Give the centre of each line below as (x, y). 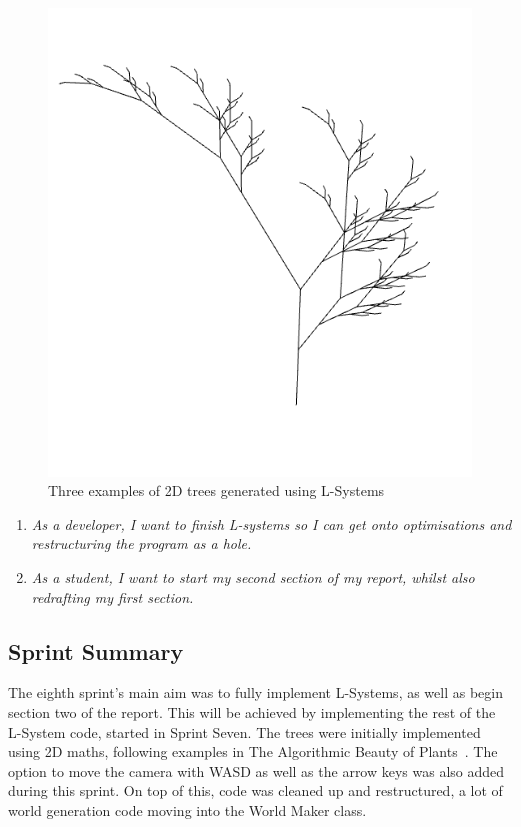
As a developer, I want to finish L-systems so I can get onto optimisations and (271, 523)
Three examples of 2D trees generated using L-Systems (216, 490)
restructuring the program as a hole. (141, 543)
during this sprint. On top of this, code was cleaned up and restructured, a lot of (255, 790)
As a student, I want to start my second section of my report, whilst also (253, 576)
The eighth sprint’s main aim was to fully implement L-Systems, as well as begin (255, 692)
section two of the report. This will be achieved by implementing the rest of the (252, 711)
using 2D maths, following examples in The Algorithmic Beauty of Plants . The (253, 751)
